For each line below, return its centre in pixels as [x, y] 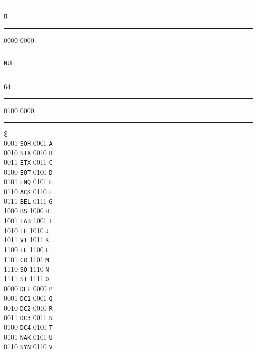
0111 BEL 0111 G [28, 201]
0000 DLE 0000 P [28, 288]
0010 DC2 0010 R [28, 307]
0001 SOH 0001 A [28, 142]
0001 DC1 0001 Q [28, 298]
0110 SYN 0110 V [28, 346]
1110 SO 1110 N [27, 269]
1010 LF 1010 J [27, 230]
